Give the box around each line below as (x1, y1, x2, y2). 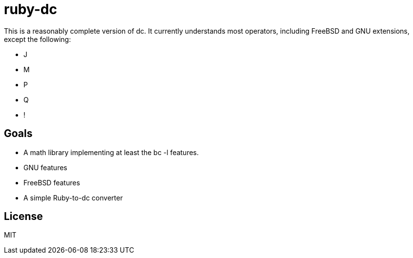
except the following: (4, 35, 71, 43)
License (4, 210, 43, 223)
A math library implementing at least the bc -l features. (23, 148, 199, 157)
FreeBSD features (23, 178, 80, 187)
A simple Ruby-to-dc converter (23, 193, 123, 202)
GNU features (23, 163, 67, 172)
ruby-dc (4, 1, 57, 18)
